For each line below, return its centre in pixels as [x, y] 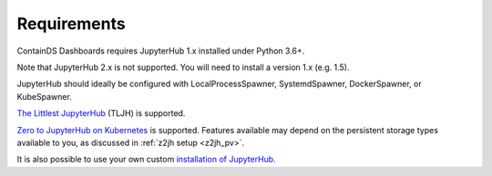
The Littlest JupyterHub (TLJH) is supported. [101, 113]
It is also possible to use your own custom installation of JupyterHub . [147, 160]
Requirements [72, 24]
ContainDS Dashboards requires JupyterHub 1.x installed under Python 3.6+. [161, 51]
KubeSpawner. [44, 96]
